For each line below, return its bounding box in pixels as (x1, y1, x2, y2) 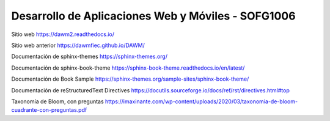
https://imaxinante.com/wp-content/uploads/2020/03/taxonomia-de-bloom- (105, 98, 298, 105)
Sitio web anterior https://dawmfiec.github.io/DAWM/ (11, 42, 145, 49)
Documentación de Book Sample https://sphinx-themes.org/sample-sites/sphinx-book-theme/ (11, 75, 249, 82)
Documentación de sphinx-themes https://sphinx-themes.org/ (11, 53, 168, 61)
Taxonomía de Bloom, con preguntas (11, 98, 104, 105)
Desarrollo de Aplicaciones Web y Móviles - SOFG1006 (11, 9, 296, 23)
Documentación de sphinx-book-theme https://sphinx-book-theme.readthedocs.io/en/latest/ (11, 64, 245, 71)
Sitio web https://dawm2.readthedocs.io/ (11, 31, 115, 38)
